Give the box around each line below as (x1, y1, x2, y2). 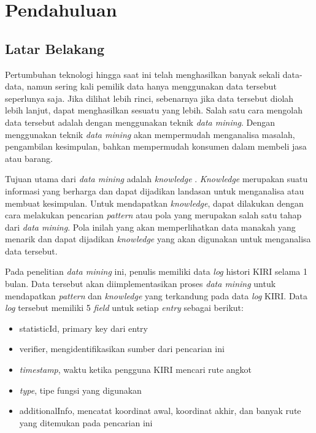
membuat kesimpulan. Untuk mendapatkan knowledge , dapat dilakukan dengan (5, 196, 304, 209)
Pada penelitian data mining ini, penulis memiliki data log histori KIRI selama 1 (5, 265, 308, 278)
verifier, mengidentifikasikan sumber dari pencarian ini (19, 342, 225, 355)
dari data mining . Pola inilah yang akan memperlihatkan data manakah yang (5, 220, 296, 233)
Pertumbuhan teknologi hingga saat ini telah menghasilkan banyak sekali (5, 67, 280, 80)
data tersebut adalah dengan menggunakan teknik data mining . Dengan (5, 115, 276, 128)
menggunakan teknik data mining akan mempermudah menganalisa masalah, (5, 128, 295, 140)
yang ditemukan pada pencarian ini (19, 416, 153, 429)
